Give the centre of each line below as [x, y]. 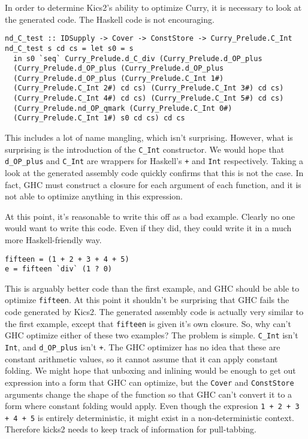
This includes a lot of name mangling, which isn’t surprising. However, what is [149, 137]
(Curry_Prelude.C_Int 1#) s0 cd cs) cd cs [99, 118]
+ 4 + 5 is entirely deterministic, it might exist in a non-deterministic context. [150, 417]
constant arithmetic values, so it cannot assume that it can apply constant [141, 358]
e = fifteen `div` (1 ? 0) [58, 269]
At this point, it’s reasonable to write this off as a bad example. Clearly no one [150, 216]
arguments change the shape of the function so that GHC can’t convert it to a [149, 394]
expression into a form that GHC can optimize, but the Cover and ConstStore [150, 382]
